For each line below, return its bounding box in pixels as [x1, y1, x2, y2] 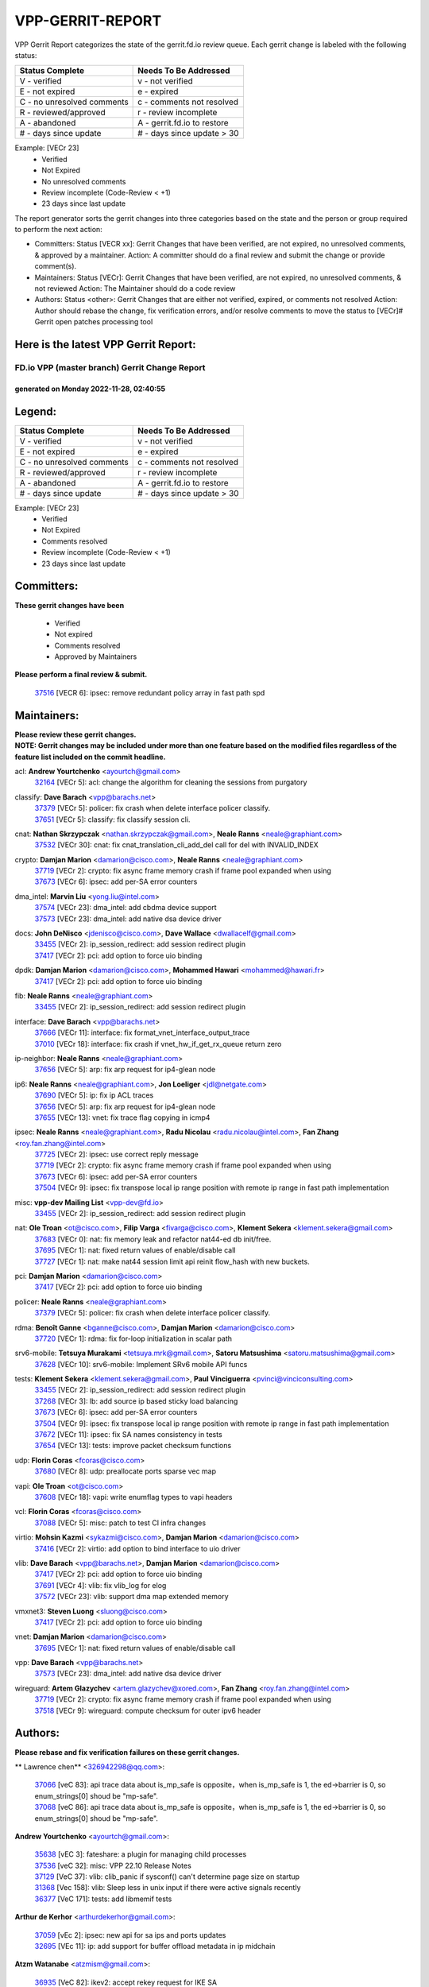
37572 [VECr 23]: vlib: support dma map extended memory [34, 1592, 230, 1602]
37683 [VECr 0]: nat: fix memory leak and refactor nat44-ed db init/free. [34, 1234, 272, 1244]
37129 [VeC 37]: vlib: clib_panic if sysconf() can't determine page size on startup [34, 1872, 300, 1881]
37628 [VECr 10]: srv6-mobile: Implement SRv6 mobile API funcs [34, 1359, 248, 1369]
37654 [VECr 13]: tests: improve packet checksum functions [34, 1441, 232, 1451]
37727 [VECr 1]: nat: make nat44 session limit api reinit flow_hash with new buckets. [34, 1257, 310, 1266]
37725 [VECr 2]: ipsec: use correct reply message [34, 1149, 199, 1160]
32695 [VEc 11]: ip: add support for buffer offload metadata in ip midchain [34, 1942, 276, 1951]
